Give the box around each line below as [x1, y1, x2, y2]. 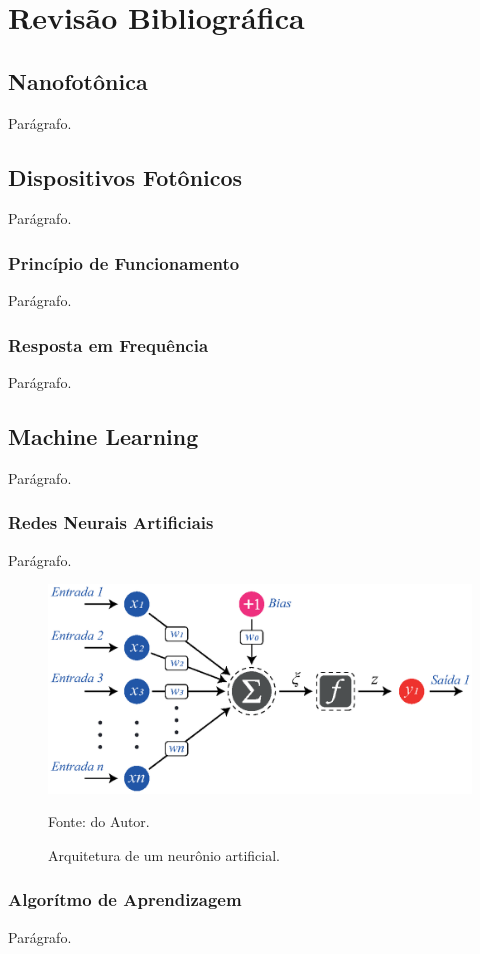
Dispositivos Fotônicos [8, 161, 243, 192]
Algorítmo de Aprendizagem [8, 887, 242, 912]
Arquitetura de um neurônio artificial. [48, 844, 280, 865]
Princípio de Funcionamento [8, 250, 240, 275]
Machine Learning [8, 420, 199, 451]
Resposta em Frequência [8, 332, 209, 357]
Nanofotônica [8, 65, 148, 96]
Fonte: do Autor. [48, 811, 150, 832]
